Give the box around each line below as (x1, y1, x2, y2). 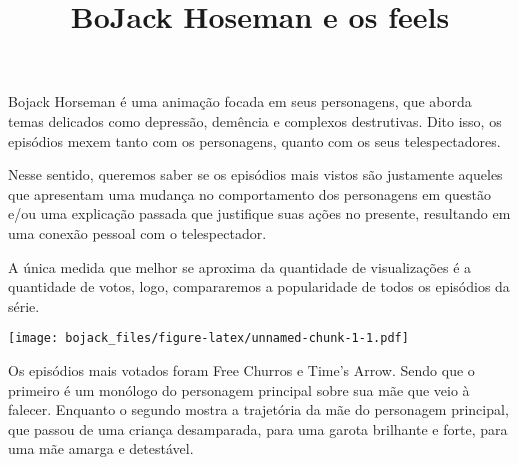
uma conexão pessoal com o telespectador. (8, 222, 267, 243)
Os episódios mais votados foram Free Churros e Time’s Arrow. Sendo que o (8, 359, 475, 380)
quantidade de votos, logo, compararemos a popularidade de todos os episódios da (8, 276, 510, 297)
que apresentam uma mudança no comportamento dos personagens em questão (8, 183, 492, 204)
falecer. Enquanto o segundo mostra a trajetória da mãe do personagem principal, (8, 399, 509, 420)
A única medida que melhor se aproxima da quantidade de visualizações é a (8, 256, 472, 277)
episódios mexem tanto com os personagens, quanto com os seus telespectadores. (8, 130, 501, 151)
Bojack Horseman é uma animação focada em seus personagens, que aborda (8, 91, 472, 112)
